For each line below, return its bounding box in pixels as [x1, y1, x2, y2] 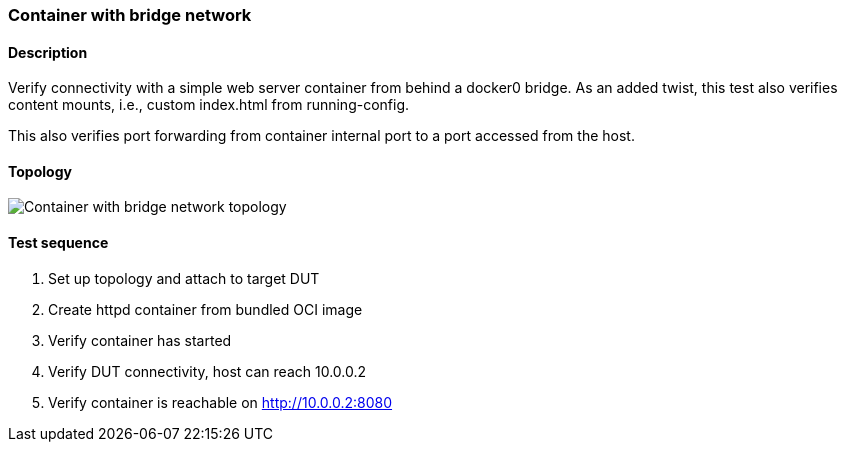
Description [8, 43, 88, 61]
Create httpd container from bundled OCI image [48, 300, 363, 318]
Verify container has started [48, 331, 232, 349]
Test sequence [8, 234, 109, 252]
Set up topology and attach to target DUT [48, 269, 320, 287]
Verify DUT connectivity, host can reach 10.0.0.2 [48, 362, 367, 380]
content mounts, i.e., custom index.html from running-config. [8, 96, 410, 114]
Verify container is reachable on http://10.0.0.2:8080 [48, 393, 393, 411]
